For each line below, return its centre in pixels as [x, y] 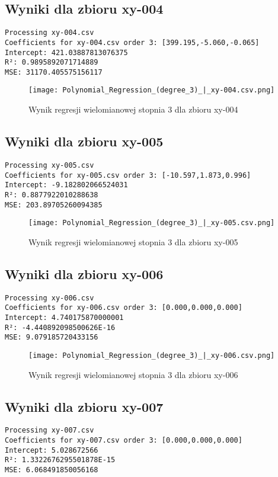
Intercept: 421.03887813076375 [66, 52]
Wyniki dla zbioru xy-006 [84, 273]
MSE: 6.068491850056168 [52, 470]
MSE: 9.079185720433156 [52, 337]
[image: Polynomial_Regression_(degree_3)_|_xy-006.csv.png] [152, 355]
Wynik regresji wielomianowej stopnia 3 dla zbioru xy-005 [133, 241]
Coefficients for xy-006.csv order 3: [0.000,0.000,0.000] [124, 308]
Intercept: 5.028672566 [52, 450]
